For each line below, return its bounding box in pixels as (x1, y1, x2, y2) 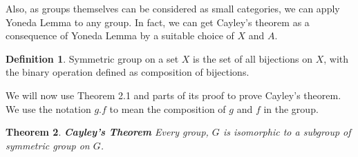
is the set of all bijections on (193, 51, 313, 65)
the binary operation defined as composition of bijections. (6, 65, 249, 79)
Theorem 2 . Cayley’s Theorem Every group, (6, 125, 209, 139)
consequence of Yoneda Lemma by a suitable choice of (6, 28, 234, 43)
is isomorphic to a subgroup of (223, 125, 351, 139)
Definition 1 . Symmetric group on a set (6, 51, 179, 65)
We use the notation (6, 101, 91, 116)
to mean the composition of (109, 101, 226, 116)
